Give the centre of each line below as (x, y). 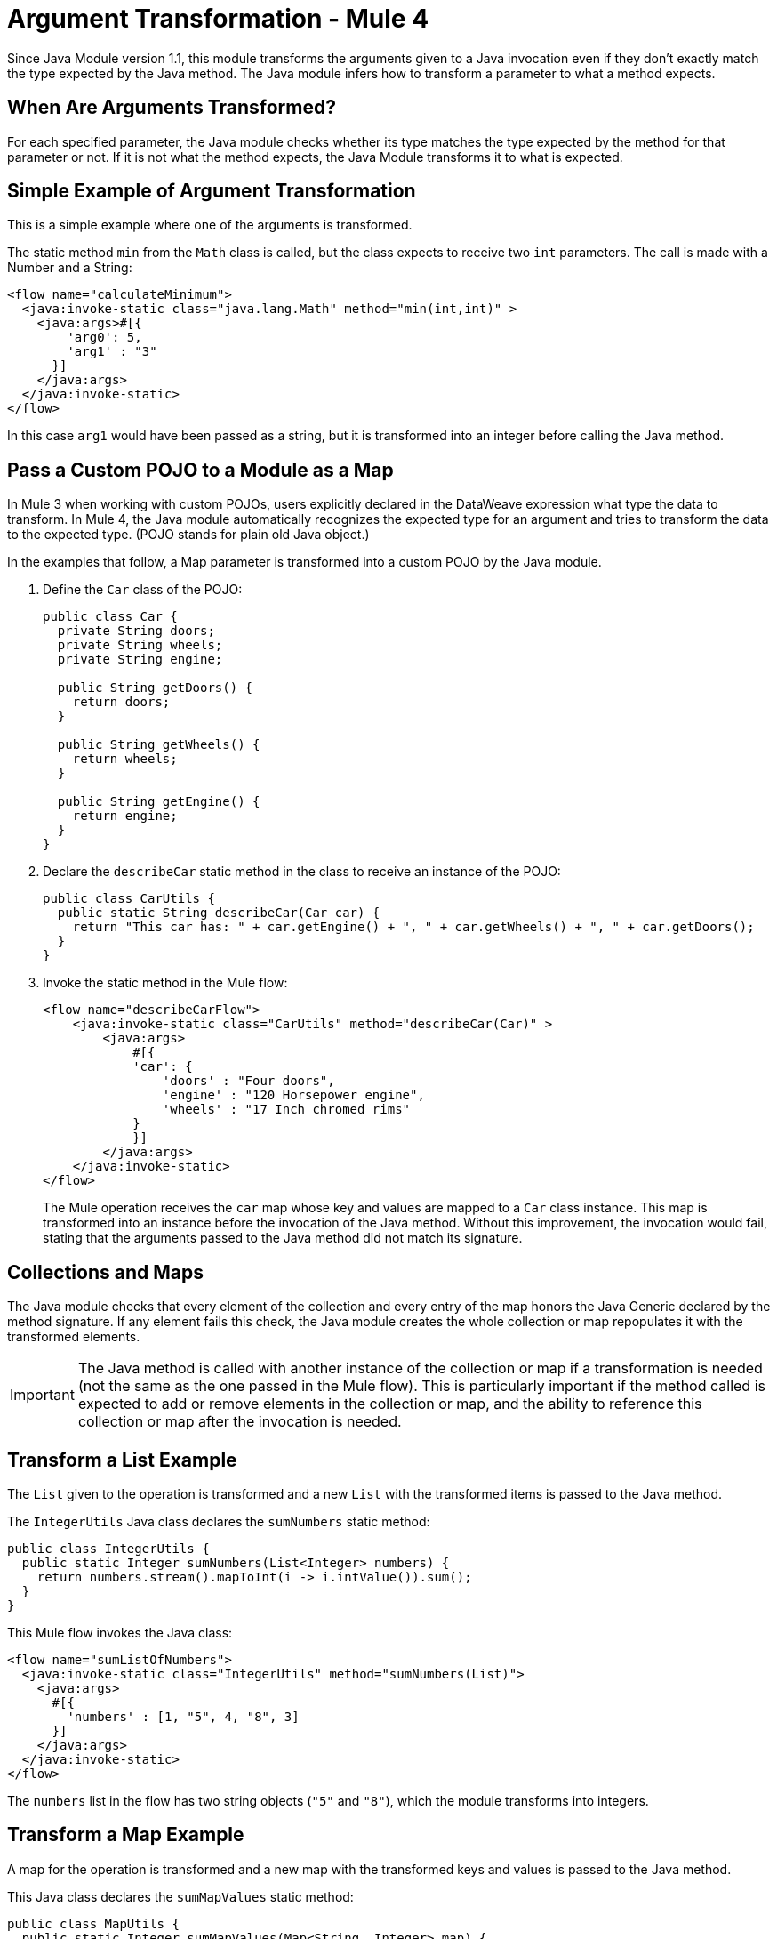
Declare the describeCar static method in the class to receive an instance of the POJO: (302, 872)
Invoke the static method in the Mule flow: (165, 983)
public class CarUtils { (129, 899)
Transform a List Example (122, 1460)
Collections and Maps (105, 1272)
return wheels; (125, 759)
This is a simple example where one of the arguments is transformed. (210, 225)
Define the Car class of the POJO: (143, 590)
